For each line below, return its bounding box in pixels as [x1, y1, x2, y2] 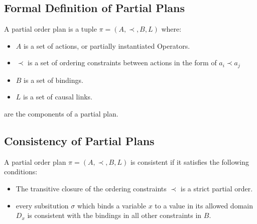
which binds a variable [77, 200, 146, 210]
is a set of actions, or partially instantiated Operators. [23, 40, 190, 51]
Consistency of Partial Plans [4, 133, 155, 149]
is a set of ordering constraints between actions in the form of [28, 57, 217, 68]
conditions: [4, 166, 38, 177]
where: [161, 24, 182, 34]
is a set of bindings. [24, 74, 83, 85]
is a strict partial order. [180, 183, 253, 194]
